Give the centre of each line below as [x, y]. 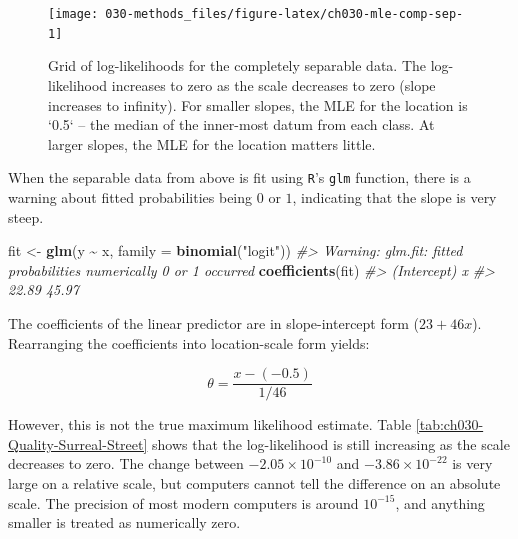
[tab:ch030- [449, 424]
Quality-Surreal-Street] [78, 443]
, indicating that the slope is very [394, 196]
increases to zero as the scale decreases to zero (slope [273, 84]
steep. [26, 216]
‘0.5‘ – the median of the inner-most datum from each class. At [241, 124]
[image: [73, 14]
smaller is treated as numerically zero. [124, 522]
